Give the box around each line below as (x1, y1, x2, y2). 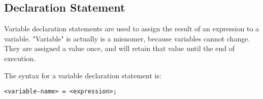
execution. (4, 53, 36, 63)
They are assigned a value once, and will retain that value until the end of (4, 43, 235, 54)
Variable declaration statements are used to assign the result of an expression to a (4, 23, 259, 34)
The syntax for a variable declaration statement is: (4, 70, 161, 80)
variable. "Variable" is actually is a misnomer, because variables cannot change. (4, 33, 250, 43)
